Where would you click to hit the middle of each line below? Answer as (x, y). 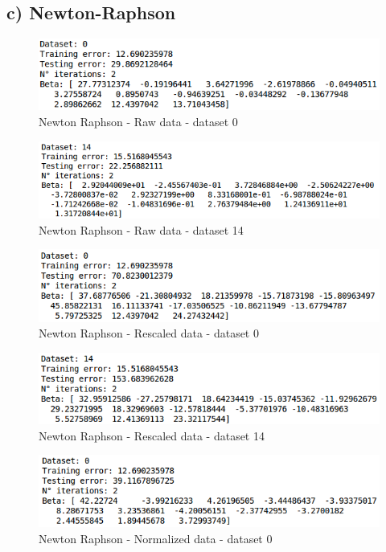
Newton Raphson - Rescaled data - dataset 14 (152, 435)
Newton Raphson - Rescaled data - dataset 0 (149, 333)
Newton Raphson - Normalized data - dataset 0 (156, 538)
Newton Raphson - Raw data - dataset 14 (141, 229)
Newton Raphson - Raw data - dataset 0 (138, 122)
